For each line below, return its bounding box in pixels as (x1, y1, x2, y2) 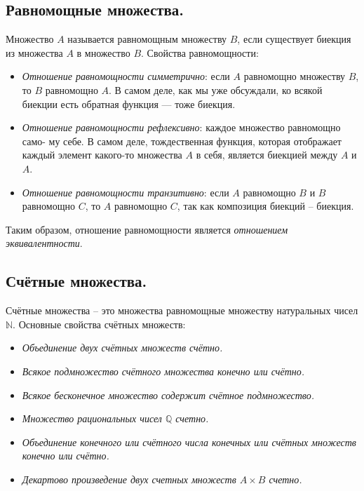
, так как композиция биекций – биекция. (177, 199, 354, 213)
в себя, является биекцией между (196, 147, 338, 162)
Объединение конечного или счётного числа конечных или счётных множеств (22, 434, 356, 449)
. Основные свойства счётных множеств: (13, 316, 186, 331)
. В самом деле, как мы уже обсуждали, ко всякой (109, 82, 323, 97)
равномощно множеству (243, 69, 346, 83)
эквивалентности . (6, 236, 83, 250)
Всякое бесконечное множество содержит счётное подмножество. (22, 387, 315, 402)
